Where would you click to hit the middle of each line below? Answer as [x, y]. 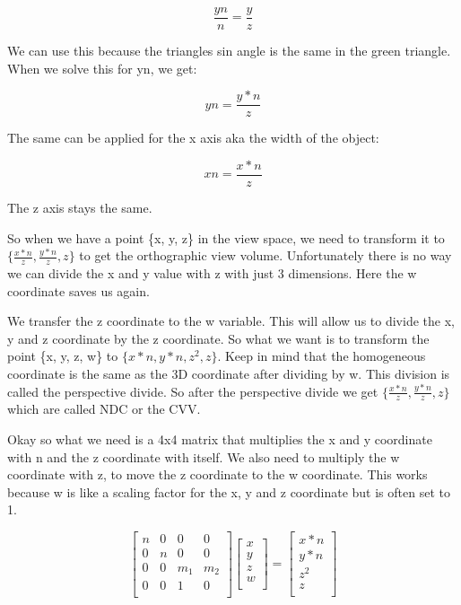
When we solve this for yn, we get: [102, 68]
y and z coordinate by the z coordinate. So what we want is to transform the [218, 338]
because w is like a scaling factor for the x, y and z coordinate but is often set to [229, 491]
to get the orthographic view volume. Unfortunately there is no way [265, 255]
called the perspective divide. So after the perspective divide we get [193, 391]
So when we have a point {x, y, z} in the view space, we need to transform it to [226, 237]
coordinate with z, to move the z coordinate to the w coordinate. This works [217, 474]
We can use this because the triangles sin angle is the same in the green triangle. [229, 51]
